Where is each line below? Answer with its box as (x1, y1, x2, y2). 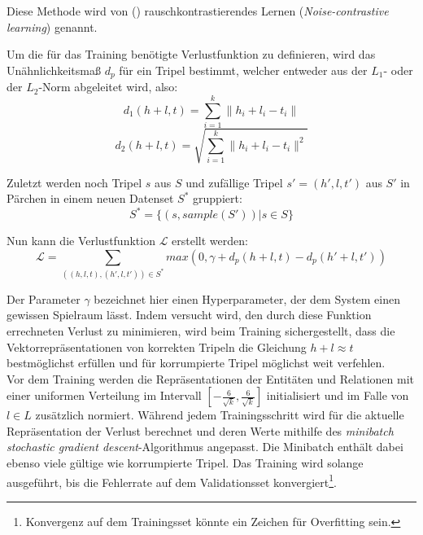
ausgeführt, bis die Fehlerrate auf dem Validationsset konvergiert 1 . (7, 471, 337, 490)
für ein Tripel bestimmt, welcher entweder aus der (119, 61, 368, 78)
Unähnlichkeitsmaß (7, 61, 101, 78)
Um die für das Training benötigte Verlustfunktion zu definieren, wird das (7, 46, 376, 63)
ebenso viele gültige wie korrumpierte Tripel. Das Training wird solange (7, 454, 364, 471)
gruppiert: (193, 190, 242, 207)
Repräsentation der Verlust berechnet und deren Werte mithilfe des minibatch (7, 422, 394, 439)
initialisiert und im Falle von (266, 387, 409, 404)
